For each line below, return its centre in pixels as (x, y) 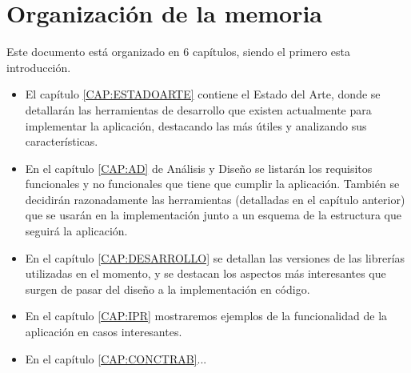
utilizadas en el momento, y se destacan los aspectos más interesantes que (205, 273)
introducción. (39, 67)
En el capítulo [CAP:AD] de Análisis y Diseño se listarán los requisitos (199, 168)
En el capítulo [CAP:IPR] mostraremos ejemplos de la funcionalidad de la (206, 316)
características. (62, 141)
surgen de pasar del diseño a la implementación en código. (168, 289)
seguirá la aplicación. (76, 231)
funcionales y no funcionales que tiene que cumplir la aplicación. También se (212, 184)
